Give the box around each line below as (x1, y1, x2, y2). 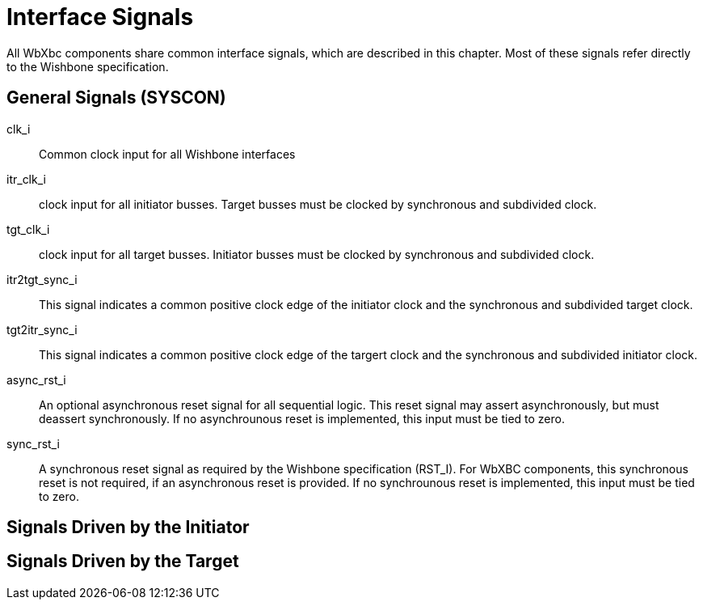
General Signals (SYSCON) (6, 87, 226, 108)
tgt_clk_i (6, 222, 50, 236)
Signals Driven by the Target (6, 551, 239, 572)
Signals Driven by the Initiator (6, 517, 250, 538)
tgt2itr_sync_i (6, 322, 78, 337)
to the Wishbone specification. (6, 59, 169, 74)
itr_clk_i (6, 172, 46, 186)
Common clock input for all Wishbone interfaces (39, 146, 296, 161)
